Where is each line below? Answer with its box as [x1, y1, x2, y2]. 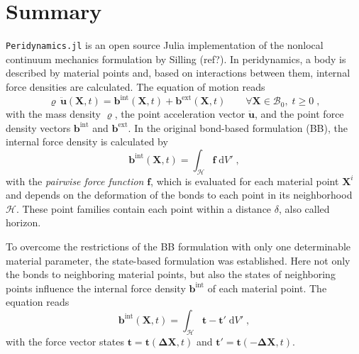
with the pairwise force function [6, 173, 144, 188]
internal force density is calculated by [6, 134, 168, 149]
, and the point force [254, 106, 344, 121]
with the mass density [6, 106, 101, 121]
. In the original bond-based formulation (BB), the [128, 120, 348, 135]
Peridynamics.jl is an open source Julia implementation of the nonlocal [6, 38, 324, 52]
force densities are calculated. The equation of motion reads [6, 79, 265, 94]
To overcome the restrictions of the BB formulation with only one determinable [6, 239, 351, 254]
